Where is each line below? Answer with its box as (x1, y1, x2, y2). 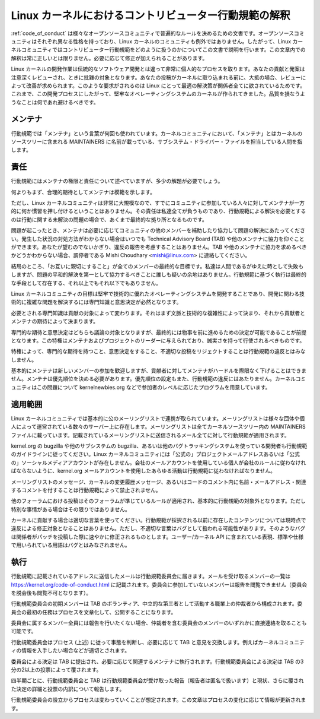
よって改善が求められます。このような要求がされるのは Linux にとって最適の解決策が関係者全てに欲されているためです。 (11, 82, 305, 89)
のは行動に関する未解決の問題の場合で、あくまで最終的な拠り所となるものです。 (11, 216, 207, 223)
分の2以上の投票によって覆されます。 (11, 666, 102, 673)
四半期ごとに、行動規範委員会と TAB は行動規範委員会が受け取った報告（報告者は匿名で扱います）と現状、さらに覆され (11, 677, 305, 684)
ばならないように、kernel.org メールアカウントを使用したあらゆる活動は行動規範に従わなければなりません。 (11, 467, 276, 474)
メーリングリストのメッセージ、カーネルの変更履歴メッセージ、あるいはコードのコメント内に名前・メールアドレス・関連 (11, 478, 306, 485)
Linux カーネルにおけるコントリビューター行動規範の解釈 (11, 9, 290, 22)
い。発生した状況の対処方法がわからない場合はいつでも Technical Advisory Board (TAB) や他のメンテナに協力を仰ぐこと (11, 235, 305, 242)
